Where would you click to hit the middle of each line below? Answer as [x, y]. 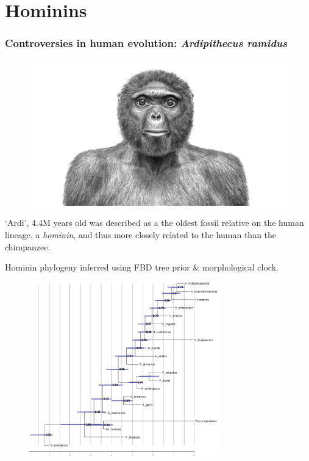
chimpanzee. [28, 246]
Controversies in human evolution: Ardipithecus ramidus [146, 43]
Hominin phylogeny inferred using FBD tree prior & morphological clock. [142, 267]
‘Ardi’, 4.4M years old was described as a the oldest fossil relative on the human [154, 223]
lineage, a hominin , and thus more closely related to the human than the [141, 235]
